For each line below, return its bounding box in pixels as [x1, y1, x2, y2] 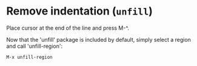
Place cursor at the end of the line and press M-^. [6, 24, 129, 31]
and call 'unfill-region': [6, 42, 62, 50]
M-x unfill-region [6, 54, 53, 60]
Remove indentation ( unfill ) [6, 4, 153, 18]
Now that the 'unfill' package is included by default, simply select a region [6, 36, 191, 43]
